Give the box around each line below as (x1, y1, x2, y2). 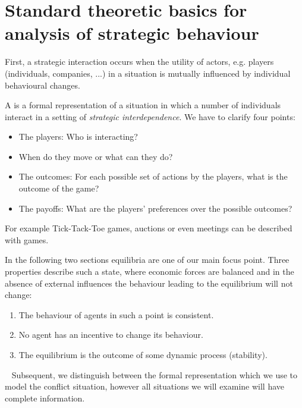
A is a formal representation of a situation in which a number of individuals (5, 99, 281, 111)
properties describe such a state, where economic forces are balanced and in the (5, 265, 294, 278)
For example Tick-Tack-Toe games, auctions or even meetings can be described (5, 222, 292, 234)
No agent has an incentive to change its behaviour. (18, 328, 203, 341)
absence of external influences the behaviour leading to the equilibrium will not (5, 277, 293, 289)
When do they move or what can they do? (18, 150, 173, 162)
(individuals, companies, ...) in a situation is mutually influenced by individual (5, 67, 291, 79)
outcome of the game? (18, 182, 99, 194)
